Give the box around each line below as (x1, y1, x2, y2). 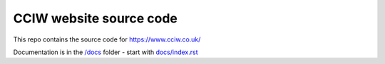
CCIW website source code (13, 11, 178, 26)
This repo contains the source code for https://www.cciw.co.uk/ (13, 35, 201, 44)
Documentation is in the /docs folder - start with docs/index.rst (13, 48, 199, 56)
